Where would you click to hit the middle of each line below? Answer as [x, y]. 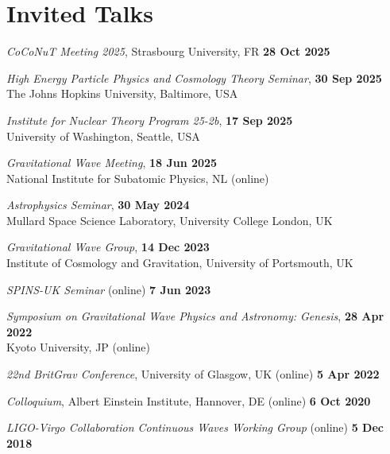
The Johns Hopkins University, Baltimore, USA [122, 93]
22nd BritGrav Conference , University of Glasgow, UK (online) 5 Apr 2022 [193, 374]
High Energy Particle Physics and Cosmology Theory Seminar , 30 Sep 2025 [194, 78]
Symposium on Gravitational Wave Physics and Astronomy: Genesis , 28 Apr [195, 316]
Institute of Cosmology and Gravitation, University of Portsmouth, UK [180, 263]
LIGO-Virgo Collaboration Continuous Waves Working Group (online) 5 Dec [195, 427]
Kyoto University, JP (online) [78, 347]
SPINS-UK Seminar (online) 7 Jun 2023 [109, 289]
